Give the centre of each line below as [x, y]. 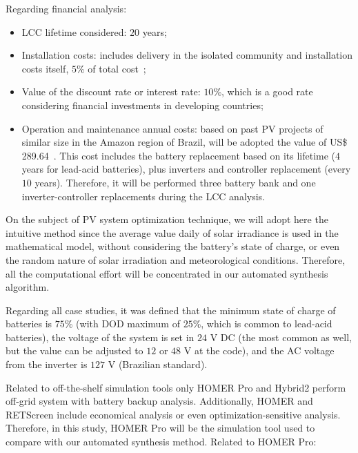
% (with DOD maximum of [122, 324]
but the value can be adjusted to [74, 350]
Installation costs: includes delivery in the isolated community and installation [187, 55]
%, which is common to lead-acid [262, 324]
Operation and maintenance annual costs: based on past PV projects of [172, 128]
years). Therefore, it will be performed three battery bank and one [175, 182]
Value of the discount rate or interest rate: [111, 91]
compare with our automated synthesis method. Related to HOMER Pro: [161, 442]
